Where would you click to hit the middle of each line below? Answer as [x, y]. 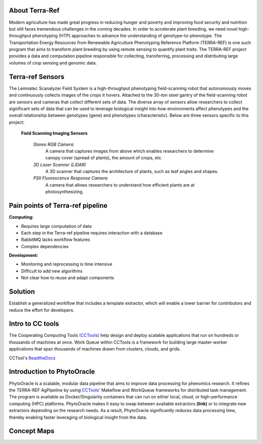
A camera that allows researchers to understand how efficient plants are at [120, 185]
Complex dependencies [45, 246]
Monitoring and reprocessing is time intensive [67, 264]
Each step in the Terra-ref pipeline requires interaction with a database [92, 233]
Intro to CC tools [34, 324]
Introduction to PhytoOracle [52, 372]
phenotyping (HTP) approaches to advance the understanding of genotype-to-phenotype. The [127, 36]
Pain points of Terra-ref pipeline [58, 206]
